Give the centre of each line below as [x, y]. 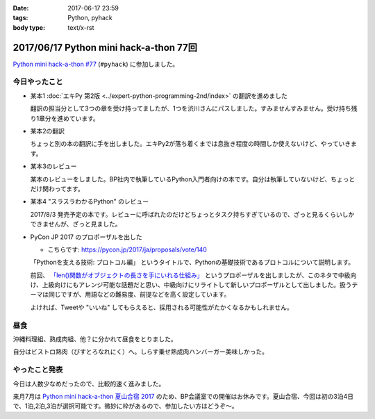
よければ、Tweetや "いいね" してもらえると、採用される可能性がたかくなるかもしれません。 [161, 307]
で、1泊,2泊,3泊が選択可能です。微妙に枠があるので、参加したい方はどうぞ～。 [126, 406]
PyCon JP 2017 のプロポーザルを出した [86, 237]
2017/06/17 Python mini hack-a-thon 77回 [105, 48]
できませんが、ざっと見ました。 [76, 224]
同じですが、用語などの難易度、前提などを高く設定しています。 [139, 295]
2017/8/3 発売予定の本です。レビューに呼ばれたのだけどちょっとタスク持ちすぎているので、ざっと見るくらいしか [192, 214]
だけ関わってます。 [57, 188]
